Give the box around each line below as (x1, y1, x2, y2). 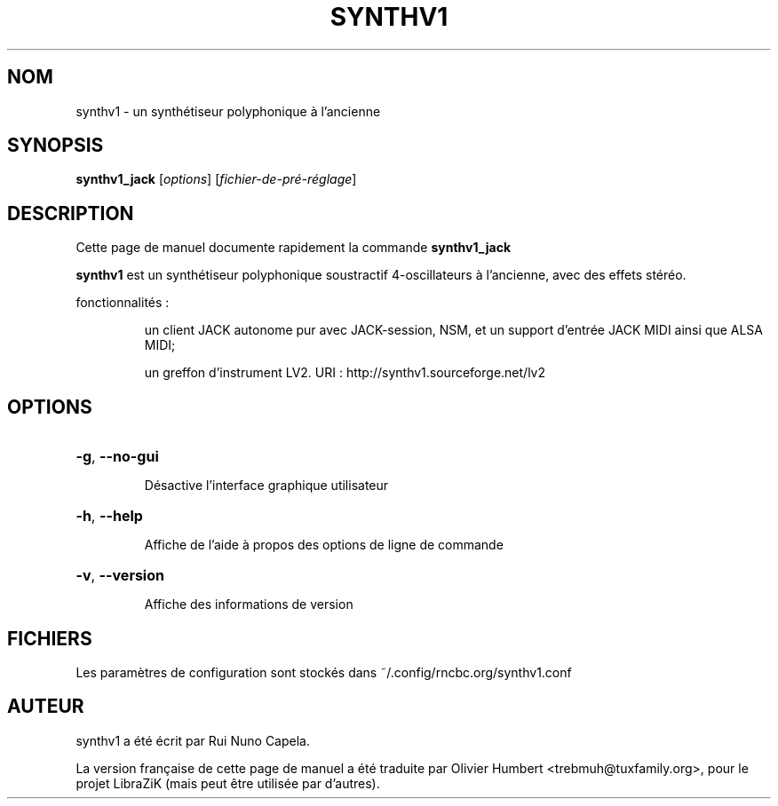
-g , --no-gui (75, 447, 159, 466)
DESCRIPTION (7, 201, 134, 225)
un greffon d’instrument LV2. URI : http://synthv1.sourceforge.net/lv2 (144, 365, 546, 381)
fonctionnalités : (75, 295, 170, 311)
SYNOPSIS (7, 134, 104, 157)
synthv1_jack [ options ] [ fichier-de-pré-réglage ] (75, 171, 357, 187)
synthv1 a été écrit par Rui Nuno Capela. (75, 732, 310, 748)
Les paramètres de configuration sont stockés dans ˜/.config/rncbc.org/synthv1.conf (75, 664, 572, 680)
